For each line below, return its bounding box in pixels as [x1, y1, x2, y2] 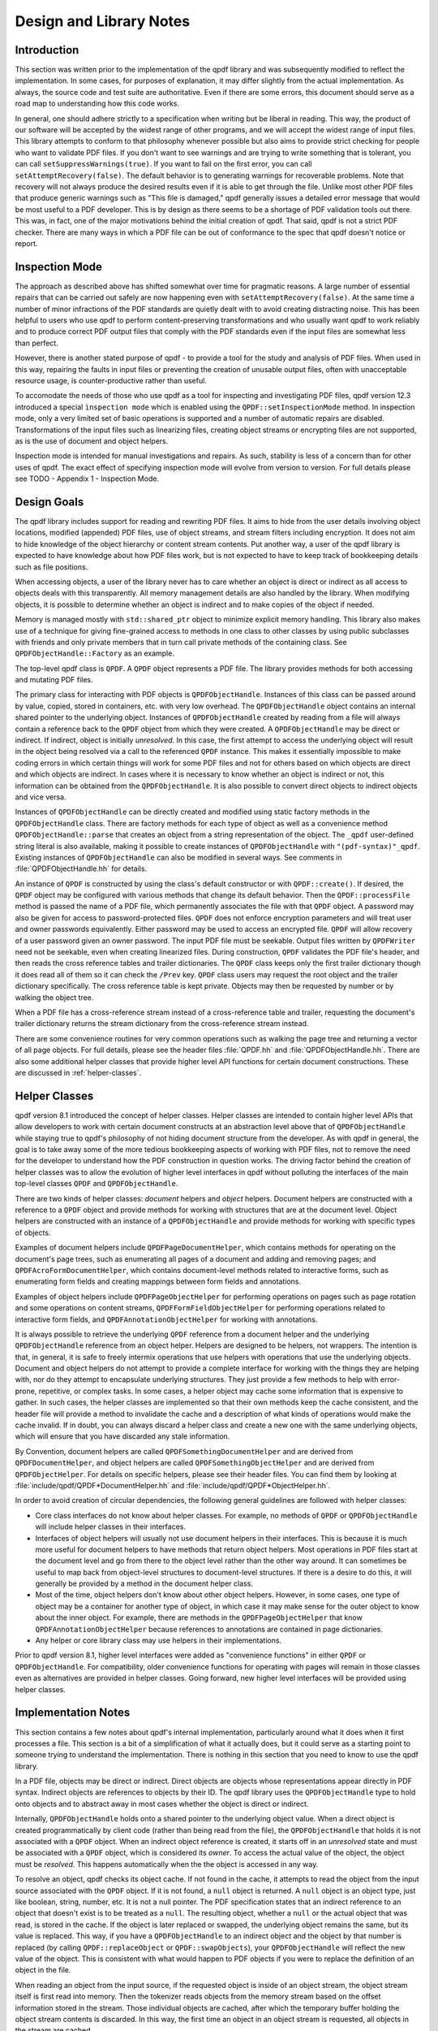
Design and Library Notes [15, 12, 191, 30]
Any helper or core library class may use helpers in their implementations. [35, 1635, 282, 1645]
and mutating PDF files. [15, 675, 93, 685]
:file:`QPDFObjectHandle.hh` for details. [15, 864, 148, 873]
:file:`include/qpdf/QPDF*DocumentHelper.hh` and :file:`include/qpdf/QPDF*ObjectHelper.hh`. [15, 1480, 331, 1490]
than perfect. [15, 338, 58, 348]
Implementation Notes [15, 1706, 131, 1720]
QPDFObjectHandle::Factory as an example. [15, 648, 174, 658]
